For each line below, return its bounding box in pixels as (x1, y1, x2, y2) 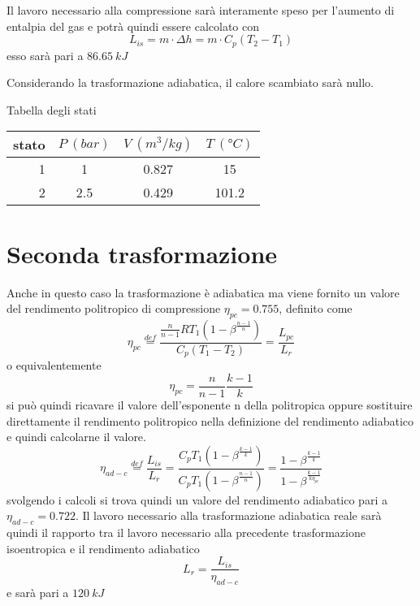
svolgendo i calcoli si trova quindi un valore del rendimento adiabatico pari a (6, 491, 388, 508)
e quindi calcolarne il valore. (6, 428, 146, 445)
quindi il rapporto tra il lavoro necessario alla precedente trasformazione (6, 524, 366, 541)
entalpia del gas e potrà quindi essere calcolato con (6, 17, 260, 34)
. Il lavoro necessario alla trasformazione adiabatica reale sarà (75, 507, 382, 524)
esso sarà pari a (6, 46, 84, 63)
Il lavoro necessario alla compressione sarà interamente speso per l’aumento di (6, 2, 395, 18)
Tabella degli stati (6, 101, 97, 118)
